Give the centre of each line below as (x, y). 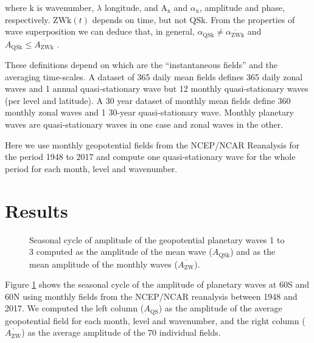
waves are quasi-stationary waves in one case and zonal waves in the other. (144, 124)
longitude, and (131, 7)
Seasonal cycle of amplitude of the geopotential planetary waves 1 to (157, 239)
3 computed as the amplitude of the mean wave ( (121, 251)
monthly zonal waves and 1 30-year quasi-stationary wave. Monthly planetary (149, 112)
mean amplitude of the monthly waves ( (103, 264)
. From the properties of (250, 19)
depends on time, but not (139, 19)
